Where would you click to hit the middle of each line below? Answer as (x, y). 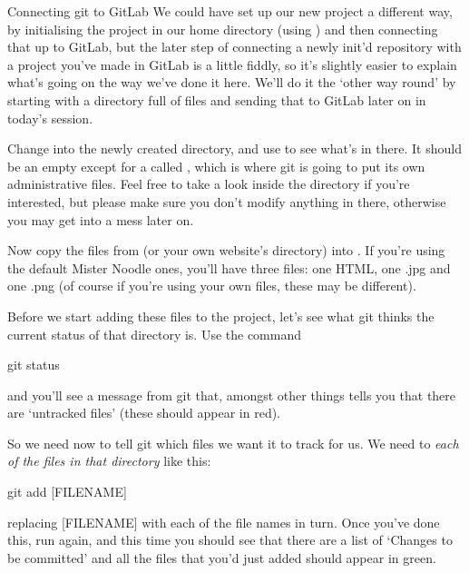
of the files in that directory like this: (109, 461)
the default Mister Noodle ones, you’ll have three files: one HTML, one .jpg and (229, 267)
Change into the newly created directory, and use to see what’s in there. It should (234, 148)
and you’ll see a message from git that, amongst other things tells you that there (232, 395)
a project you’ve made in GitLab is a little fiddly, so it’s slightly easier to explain (232, 64)
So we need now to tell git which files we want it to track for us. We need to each (233, 443)
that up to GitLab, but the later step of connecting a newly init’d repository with (234, 47)
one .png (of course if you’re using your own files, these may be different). (212, 286)
